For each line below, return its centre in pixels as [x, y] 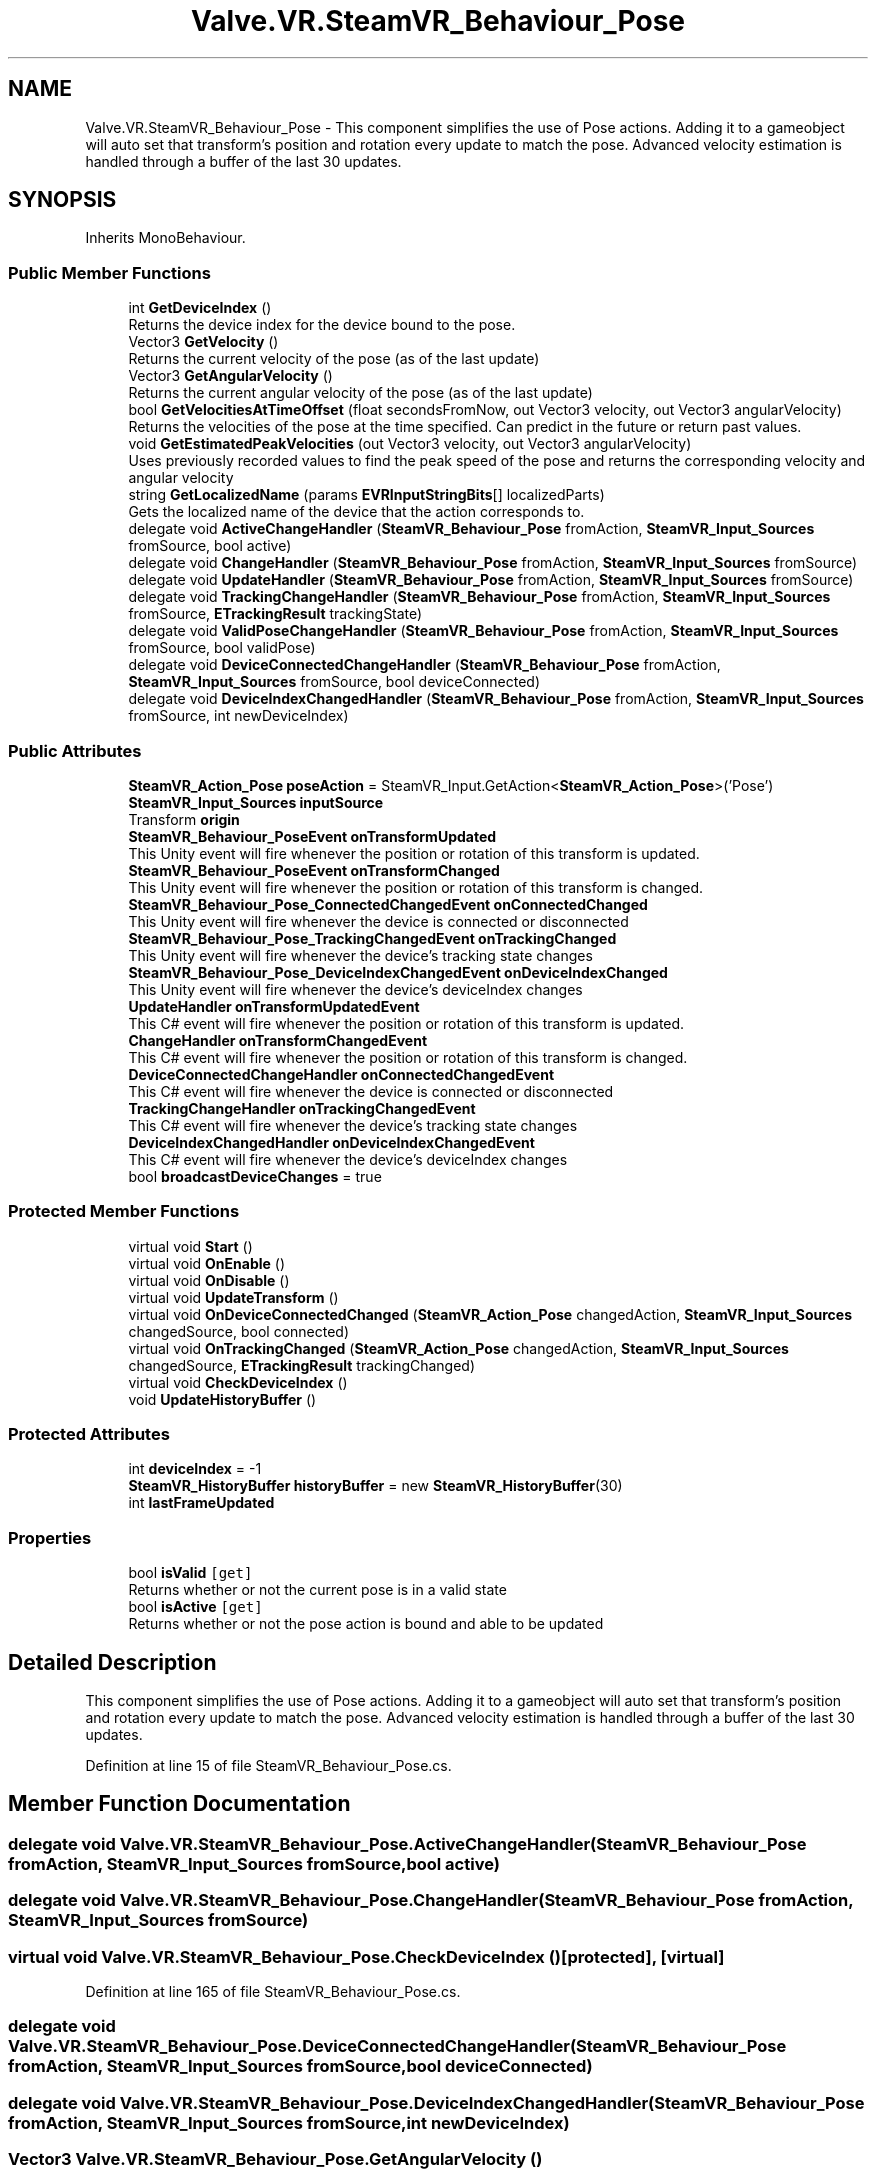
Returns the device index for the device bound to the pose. [322, 325]
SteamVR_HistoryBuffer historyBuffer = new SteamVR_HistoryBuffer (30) [375, 1486]
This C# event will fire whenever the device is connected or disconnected [371, 1091]
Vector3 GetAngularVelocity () [230, 376]
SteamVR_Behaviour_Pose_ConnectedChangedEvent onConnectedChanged [388, 904]
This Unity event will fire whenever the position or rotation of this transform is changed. [416, 887]
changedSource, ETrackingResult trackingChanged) [302, 1365]
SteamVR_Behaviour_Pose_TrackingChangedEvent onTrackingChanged [372, 938]
